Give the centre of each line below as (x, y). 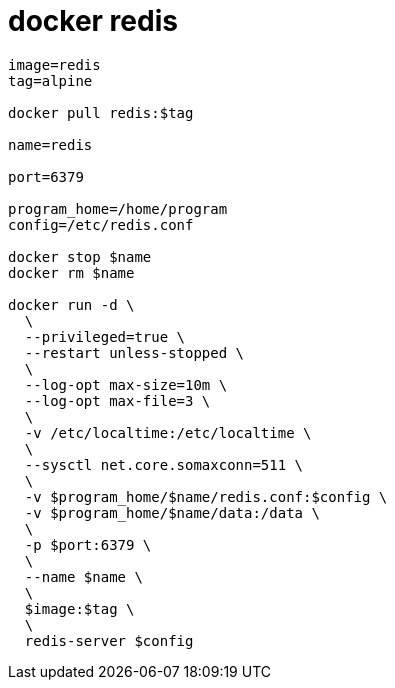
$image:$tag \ (79, 608)
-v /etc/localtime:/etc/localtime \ (168, 432)
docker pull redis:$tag (101, 112)
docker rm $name (71, 272)
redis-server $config (109, 640)
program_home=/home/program (118, 208)
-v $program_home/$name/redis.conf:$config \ (206, 496)
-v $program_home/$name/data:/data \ (172, 512)
